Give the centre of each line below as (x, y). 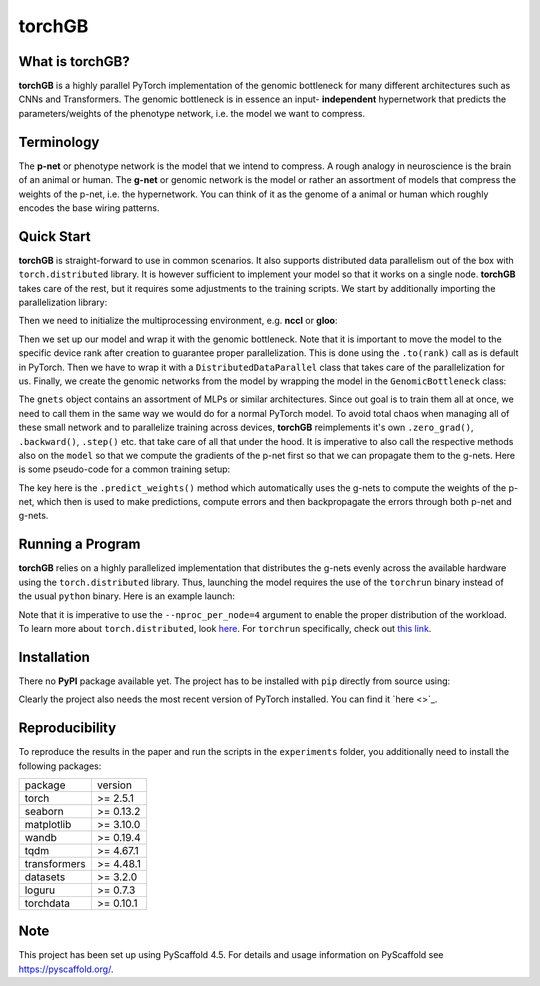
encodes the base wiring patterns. (89, 207)
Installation (54, 656)
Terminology (59, 141)
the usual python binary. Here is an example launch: (126, 596)
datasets (45, 877)
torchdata (47, 903)
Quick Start (54, 236)
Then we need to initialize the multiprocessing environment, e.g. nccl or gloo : (178, 321)
